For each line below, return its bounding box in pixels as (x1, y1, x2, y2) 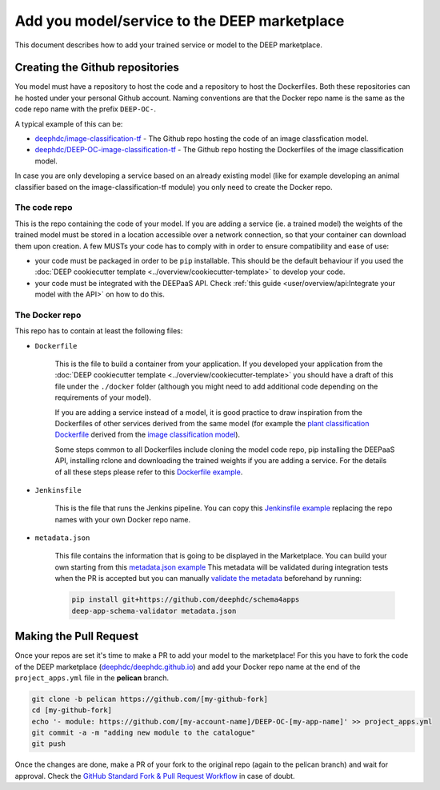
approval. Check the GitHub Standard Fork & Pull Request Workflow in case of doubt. (14, 771, 295, 780)
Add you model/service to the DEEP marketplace (14, 12, 345, 30)
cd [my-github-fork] (31, 706, 112, 715)
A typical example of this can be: (14, 119, 123, 128)
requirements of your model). (54, 393, 152, 402)
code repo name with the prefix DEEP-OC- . (14, 104, 156, 114)
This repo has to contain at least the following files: (14, 326, 183, 336)
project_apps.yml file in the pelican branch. (14, 673, 170, 683)
